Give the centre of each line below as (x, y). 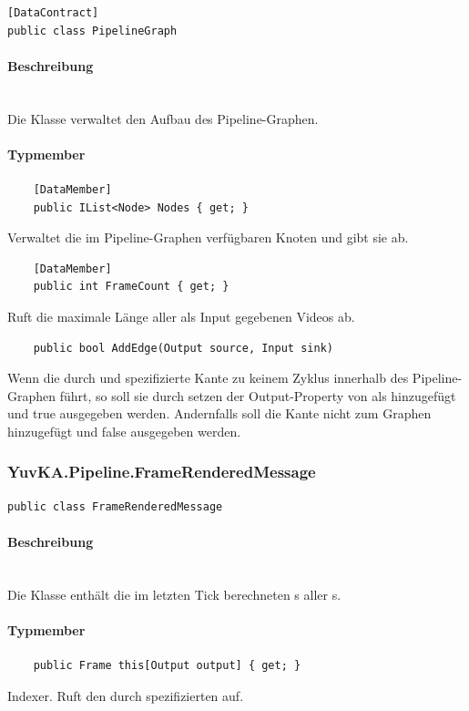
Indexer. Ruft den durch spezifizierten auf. (126, 695)
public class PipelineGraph (92, 31)
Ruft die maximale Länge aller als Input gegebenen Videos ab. (181, 316)
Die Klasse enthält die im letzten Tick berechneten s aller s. (174, 594)
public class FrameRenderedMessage (115, 506)
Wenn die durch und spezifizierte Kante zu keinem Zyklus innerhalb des (208, 378)
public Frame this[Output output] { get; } (167, 666)
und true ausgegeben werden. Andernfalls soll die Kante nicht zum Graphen (219, 413)
